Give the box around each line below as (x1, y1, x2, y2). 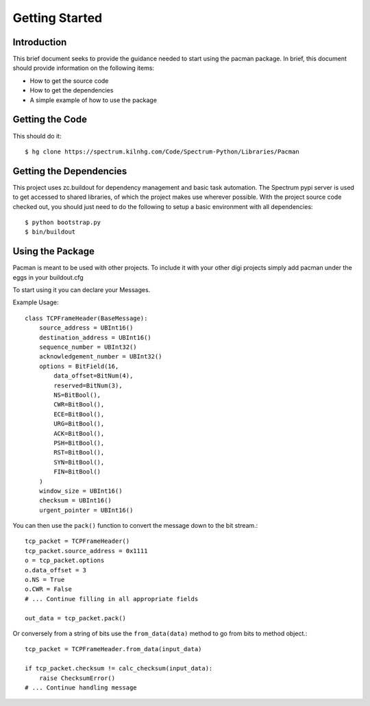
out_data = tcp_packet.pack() (25, 614, 127, 622)
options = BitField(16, (38, 362, 119, 370)
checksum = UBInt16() (38, 497, 112, 504)
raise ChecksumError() (38, 674, 116, 682)
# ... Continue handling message (25, 683, 137, 692)
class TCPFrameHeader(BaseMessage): (25, 314, 148, 322)
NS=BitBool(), (53, 391, 101, 399)
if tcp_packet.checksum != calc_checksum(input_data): (25, 665, 213, 672)
